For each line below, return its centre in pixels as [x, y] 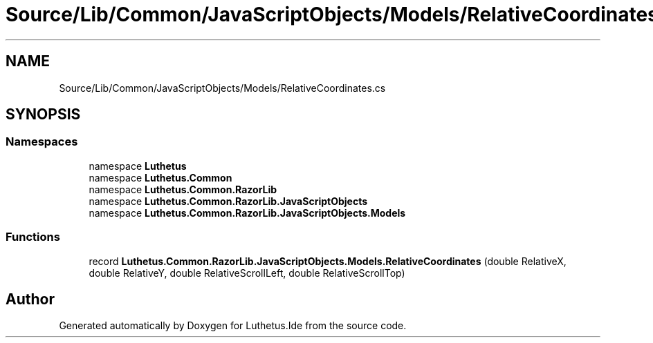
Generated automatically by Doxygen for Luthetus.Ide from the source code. [233, 326]
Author [30, 299]
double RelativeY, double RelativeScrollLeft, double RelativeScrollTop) [247, 273]
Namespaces [42, 142]
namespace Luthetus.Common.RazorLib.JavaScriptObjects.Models [247, 213]
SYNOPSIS [43, 115]
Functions [33, 237]
